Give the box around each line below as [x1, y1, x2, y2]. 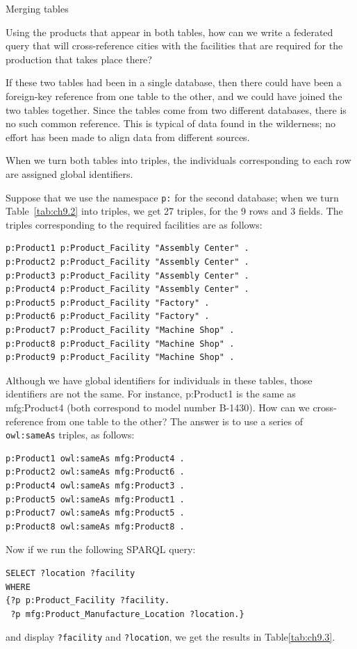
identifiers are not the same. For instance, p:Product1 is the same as [6, 386, 296, 401]
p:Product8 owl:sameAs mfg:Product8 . [6, 521, 185, 532]
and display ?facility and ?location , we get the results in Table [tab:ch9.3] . [6, 630, 335, 644]
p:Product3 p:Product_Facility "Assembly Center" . [6, 270, 249, 281]
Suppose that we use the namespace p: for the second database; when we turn [6, 190, 339, 204]
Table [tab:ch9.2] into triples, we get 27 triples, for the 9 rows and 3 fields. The [6, 204, 343, 218]
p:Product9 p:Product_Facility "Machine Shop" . [6, 352, 235, 363]
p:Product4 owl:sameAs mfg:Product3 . [6, 480, 185, 491]
